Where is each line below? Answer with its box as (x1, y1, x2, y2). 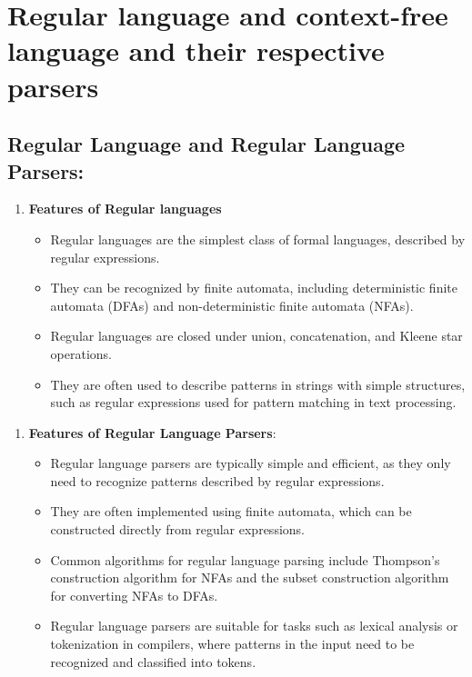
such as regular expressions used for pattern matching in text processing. (50, 393, 457, 412)
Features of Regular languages (28, 199, 222, 218)
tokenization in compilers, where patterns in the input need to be (50, 634, 415, 653)
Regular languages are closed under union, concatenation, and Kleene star (50, 326, 463, 345)
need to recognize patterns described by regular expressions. (50, 471, 385, 490)
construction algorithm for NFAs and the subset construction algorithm (50, 568, 449, 587)
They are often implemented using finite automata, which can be (50, 502, 412, 521)
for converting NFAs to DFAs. (50, 585, 218, 604)
